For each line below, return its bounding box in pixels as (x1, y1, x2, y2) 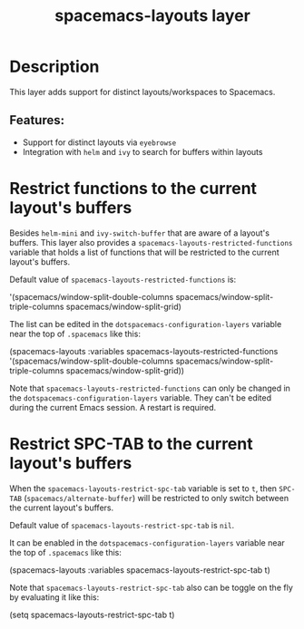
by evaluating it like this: (9, 591, 100, 603)
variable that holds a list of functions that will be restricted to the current (9, 247, 279, 257)
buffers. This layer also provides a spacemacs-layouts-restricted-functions (9, 237, 293, 247)
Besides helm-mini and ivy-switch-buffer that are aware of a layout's (9, 227, 270, 238)
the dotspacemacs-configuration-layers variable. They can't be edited (9, 392, 272, 403)
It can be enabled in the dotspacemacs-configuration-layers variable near (9, 537, 286, 548)
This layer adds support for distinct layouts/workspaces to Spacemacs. (9, 86, 276, 97)
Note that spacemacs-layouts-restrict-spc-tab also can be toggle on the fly (9, 582, 293, 593)
